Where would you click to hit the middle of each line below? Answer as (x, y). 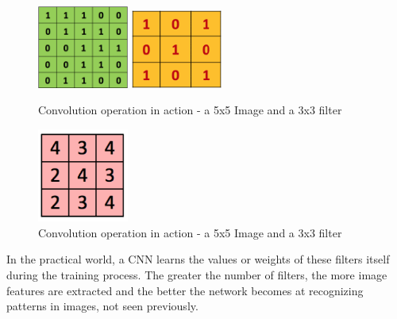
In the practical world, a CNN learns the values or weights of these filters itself (198, 259)
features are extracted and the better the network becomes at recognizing (185, 290)
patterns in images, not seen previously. (102, 306)
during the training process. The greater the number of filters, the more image (197, 274)
